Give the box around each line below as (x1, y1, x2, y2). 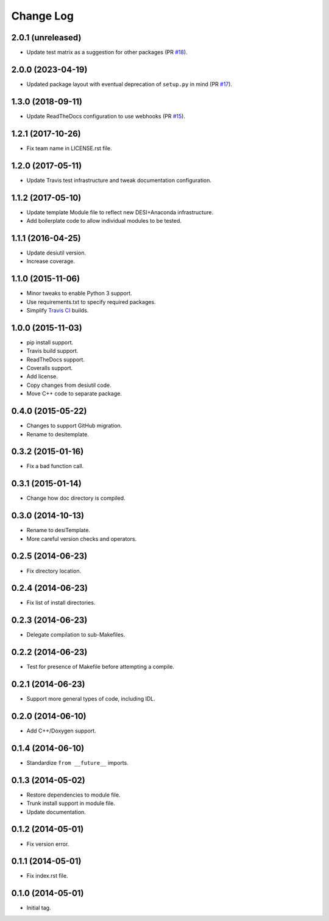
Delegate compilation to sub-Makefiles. (26, 631, 126, 638)
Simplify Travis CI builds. (26, 306, 89, 314)
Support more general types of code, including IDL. (26, 695, 155, 702)
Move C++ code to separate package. (26, 390, 122, 397)
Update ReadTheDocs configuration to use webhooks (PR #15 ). (26, 112, 186, 120)
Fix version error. (26, 840, 69, 848)
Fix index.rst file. (26, 872, 68, 879)
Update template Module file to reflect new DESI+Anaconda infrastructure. (26, 208, 213, 216)
